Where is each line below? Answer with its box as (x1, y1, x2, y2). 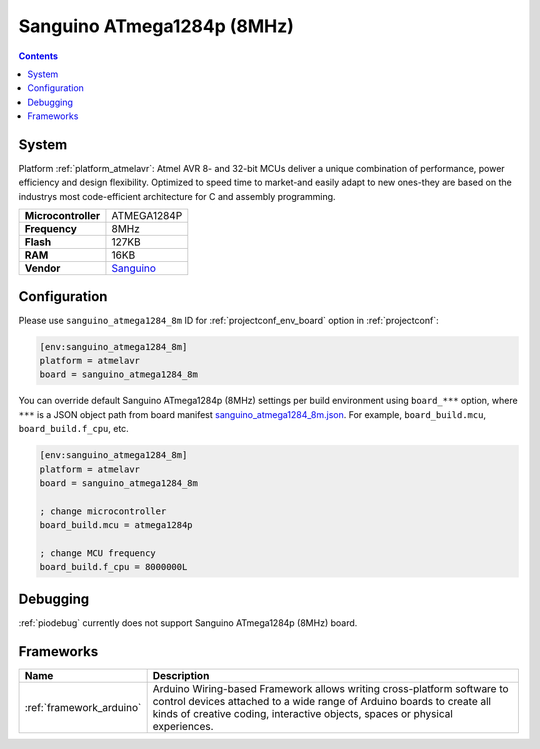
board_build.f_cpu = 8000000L (39, 561, 188, 573)
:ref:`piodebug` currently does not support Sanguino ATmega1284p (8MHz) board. (18, 616, 358, 629)
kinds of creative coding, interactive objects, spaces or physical (152, 706, 454, 720)
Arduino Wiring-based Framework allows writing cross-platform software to (152, 681, 509, 695)
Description (152, 668, 210, 682)
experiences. (152, 719, 214, 733)
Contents (18, 50, 59, 62)
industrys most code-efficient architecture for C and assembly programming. (18, 190, 336, 202)
